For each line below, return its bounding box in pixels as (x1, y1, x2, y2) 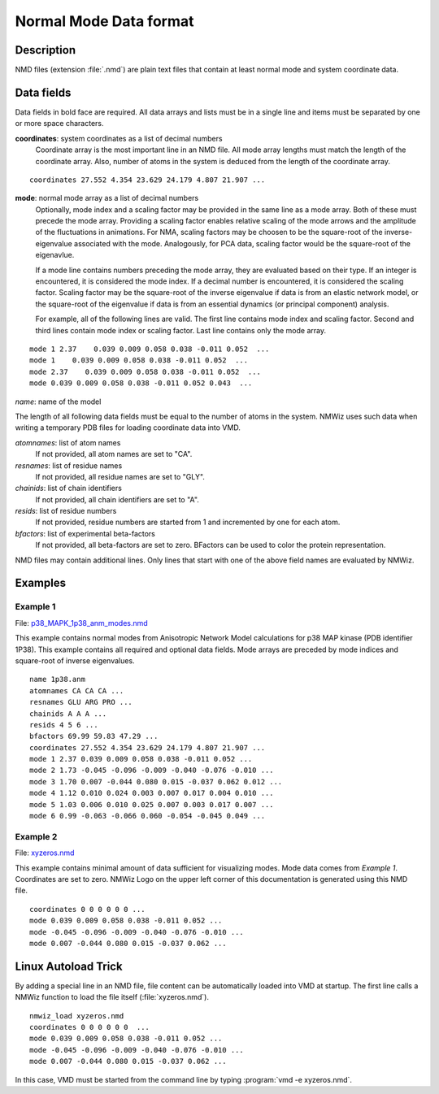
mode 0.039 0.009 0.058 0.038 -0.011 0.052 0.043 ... (29, 379, 253, 388)
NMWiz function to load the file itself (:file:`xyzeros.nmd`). (15, 992, 209, 1002)
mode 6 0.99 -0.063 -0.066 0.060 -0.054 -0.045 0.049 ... (29, 811, 266, 821)
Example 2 (15, 831, 58, 842)
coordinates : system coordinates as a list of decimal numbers (15, 133, 223, 143)
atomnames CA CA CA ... (29, 686, 124, 695)
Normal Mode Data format (15, 12, 194, 30)
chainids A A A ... (29, 709, 107, 718)
